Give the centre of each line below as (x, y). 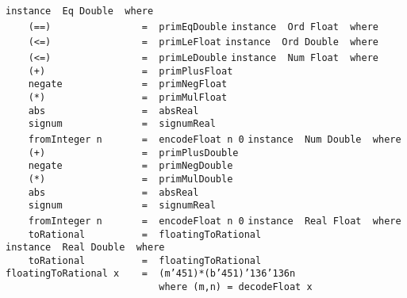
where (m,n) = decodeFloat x (236, 287)
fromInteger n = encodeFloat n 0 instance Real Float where (215, 221)
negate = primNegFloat (128, 84)
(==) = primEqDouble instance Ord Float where (203, 27)
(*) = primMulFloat (128, 97)
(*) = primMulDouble (131, 179)
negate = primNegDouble (131, 166)
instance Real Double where (85, 248)
